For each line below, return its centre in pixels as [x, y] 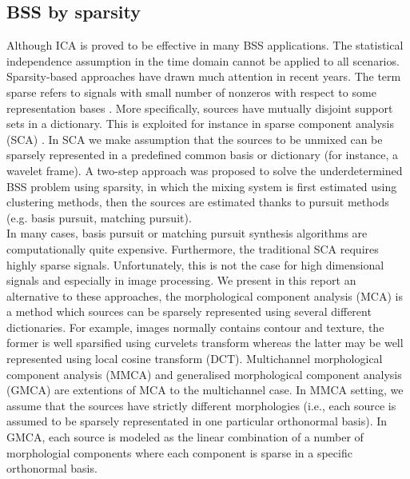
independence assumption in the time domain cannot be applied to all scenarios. [203, 60]
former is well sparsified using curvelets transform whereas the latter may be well [205, 343]
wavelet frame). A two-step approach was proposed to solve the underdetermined [205, 170]
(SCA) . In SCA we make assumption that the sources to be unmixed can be [195, 139]
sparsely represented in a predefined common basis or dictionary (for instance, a [202, 155]
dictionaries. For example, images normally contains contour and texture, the [195, 327]
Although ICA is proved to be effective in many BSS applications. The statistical [205, 45]
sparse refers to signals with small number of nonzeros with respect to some [191, 92]
